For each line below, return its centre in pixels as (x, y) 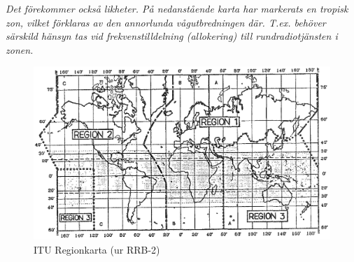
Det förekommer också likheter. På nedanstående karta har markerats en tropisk (177, 8)
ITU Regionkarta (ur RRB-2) (97, 249)
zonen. (20, 49)
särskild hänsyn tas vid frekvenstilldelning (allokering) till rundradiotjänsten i (172, 36)
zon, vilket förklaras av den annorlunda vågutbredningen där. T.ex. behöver (166, 22)
